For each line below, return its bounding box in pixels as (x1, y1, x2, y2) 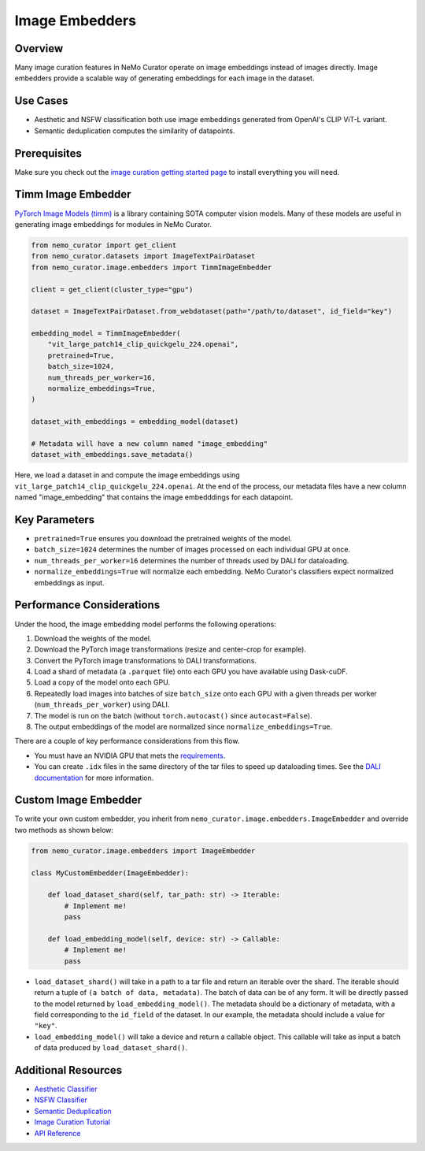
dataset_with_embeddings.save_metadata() (31, 450, 194, 459)
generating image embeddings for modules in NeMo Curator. (14, 219, 213, 228)
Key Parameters (14, 513, 94, 526)
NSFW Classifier (34, 1095, 88, 1105)
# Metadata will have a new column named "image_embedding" (31, 439, 268, 448)
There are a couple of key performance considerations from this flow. (14, 737, 240, 746)
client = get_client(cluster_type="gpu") (31, 284, 194, 294)
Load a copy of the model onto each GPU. (34, 678, 171, 687)
